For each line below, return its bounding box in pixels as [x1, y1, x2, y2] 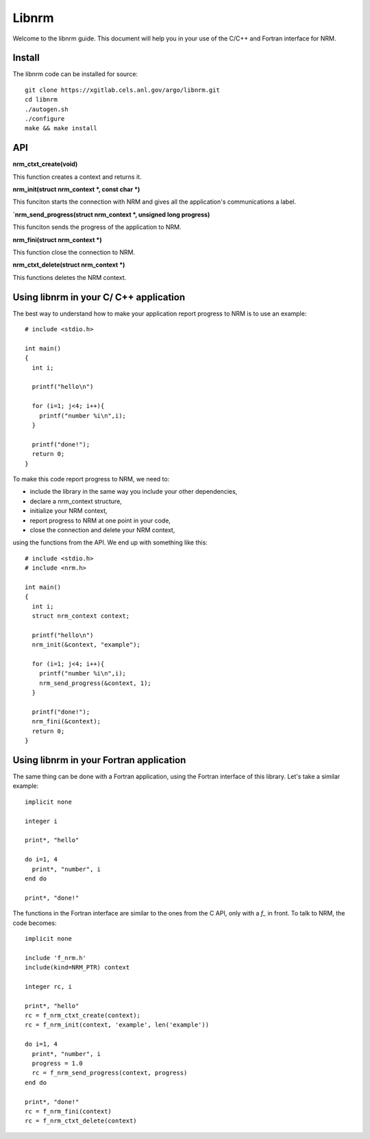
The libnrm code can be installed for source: [12, 70, 138, 78]
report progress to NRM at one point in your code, [29, 516, 171, 525]
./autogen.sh [25, 105, 69, 113]
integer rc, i [25, 983, 72, 990]
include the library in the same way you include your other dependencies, [29, 488, 238, 496]
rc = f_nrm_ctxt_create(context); [25, 1011, 140, 1020]
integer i [25, 817, 58, 825]
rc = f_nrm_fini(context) [25, 1107, 112, 1115]
